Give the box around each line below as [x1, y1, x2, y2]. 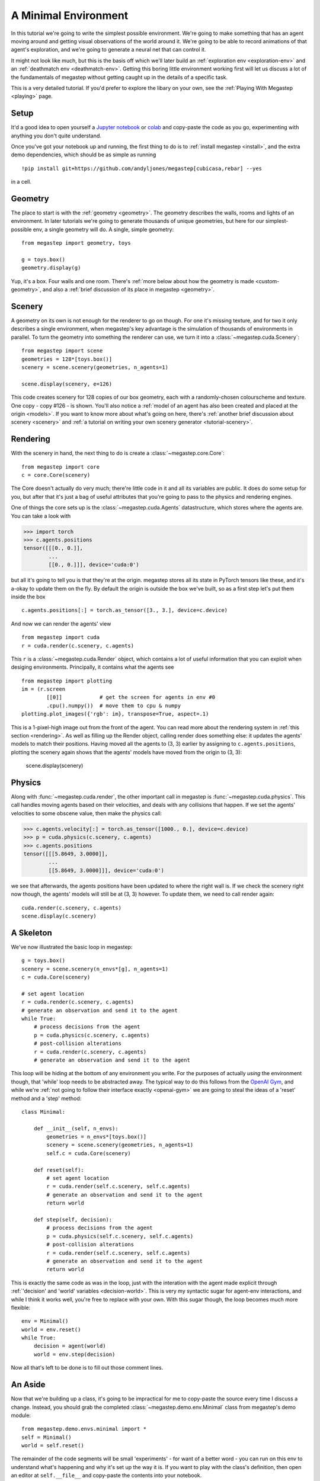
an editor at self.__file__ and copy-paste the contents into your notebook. [11, 1472, 202, 1479]
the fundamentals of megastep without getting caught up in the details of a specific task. [11, 73, 228, 81]
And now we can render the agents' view [11, 620, 111, 627]
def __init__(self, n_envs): [33, 1125, 119, 1131]
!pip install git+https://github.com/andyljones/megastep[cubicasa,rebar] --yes [21, 165, 263, 172]
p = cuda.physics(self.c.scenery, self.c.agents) [46, 1233, 194, 1239]
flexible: [11, 1304, 31, 1311]
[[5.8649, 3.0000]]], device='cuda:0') [48, 867, 164, 874]
